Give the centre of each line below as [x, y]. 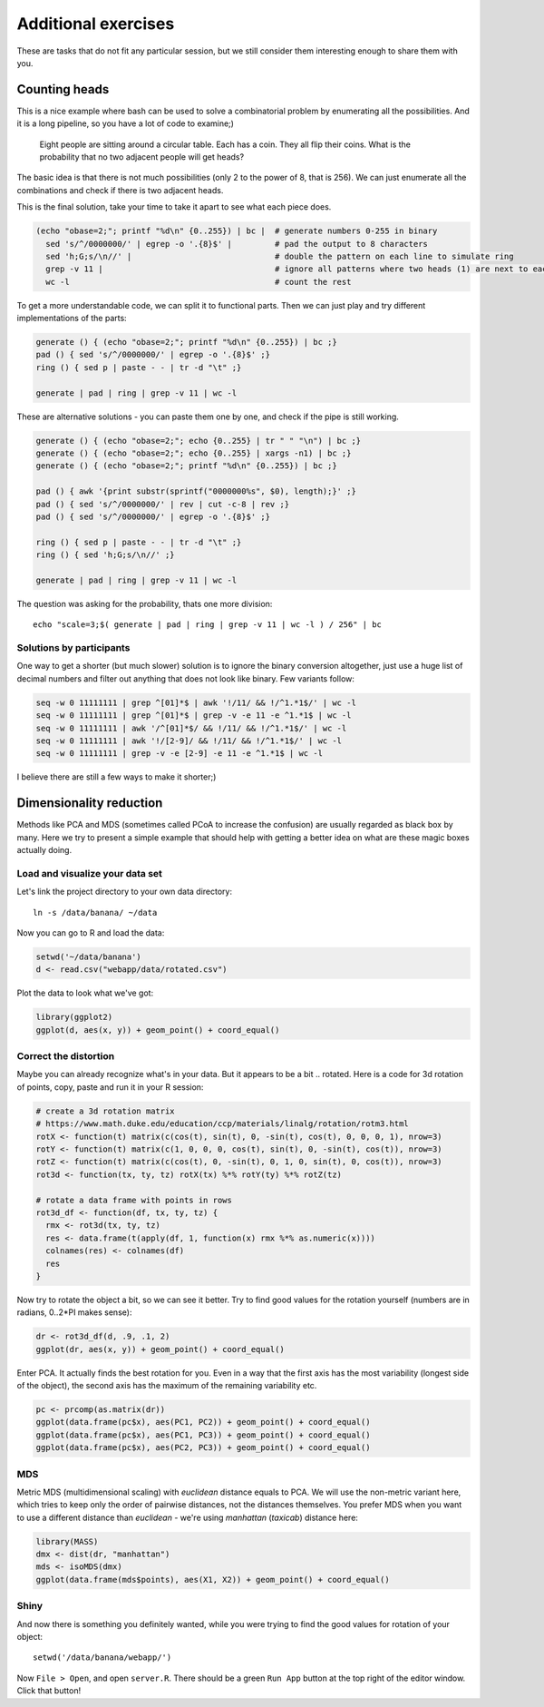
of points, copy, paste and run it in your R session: [110, 1087]
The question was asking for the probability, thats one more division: [145, 603]
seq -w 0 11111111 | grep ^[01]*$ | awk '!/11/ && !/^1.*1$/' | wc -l [196, 702]
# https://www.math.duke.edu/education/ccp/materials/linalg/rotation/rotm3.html [223, 1124]
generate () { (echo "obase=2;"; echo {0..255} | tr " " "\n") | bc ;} [199, 441]
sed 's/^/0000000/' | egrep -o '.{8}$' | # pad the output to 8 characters [237, 244]
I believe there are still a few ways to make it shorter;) [117, 777]
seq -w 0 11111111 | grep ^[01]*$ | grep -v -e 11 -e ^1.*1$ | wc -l [194, 716]
